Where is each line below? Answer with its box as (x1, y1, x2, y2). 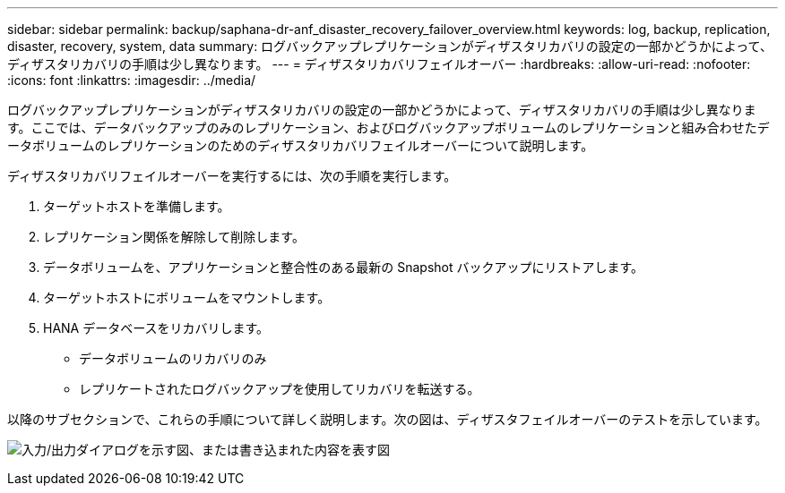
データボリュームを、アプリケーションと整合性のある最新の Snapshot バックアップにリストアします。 (43, 259, 644, 275)
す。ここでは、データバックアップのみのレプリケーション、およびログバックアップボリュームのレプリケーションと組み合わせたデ (7, 120, 770, 135)
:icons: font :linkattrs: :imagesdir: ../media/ (7, 72, 256, 88)
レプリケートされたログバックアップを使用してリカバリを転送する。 (79, 381, 480, 396)
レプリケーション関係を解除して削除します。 (43, 229, 305, 244)
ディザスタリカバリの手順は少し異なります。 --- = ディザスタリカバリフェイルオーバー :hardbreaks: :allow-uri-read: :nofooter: (7, 56, 751, 72)
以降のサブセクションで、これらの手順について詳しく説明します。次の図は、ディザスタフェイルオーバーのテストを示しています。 (7, 412, 768, 427)
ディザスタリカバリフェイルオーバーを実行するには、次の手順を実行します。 (7, 168, 457, 183)
